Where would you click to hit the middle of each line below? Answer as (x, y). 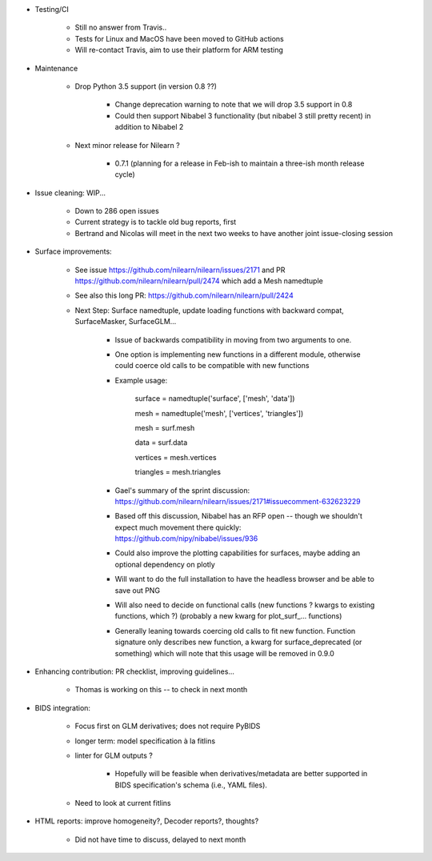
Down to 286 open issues (117, 211)
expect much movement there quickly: (178, 527)
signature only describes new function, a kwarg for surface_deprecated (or (238, 642)
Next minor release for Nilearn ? (127, 145)
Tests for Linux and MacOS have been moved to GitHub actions (179, 38)
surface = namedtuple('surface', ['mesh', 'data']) (215, 398)
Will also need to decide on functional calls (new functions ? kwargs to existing (245, 605)
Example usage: (141, 380)
